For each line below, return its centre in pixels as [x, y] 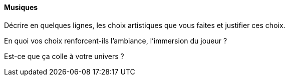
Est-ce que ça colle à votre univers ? [64, 56]
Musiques [21, 7]
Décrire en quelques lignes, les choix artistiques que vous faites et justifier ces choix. [145, 25]
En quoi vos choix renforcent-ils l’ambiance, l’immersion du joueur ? [116, 40]
